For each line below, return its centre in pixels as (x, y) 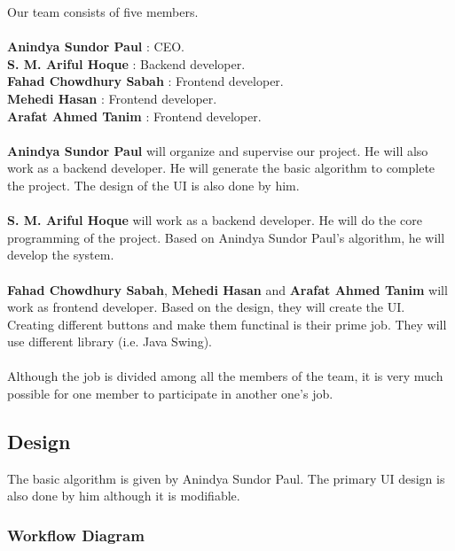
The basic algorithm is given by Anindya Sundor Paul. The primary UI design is (226, 478)
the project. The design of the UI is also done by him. (153, 185)
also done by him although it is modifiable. (124, 496)
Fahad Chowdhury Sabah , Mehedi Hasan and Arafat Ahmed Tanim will (227, 289)
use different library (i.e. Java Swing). (110, 341)
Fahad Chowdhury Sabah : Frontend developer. (145, 81)
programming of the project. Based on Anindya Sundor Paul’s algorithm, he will (226, 237)
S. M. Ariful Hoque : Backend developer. (126, 63)
